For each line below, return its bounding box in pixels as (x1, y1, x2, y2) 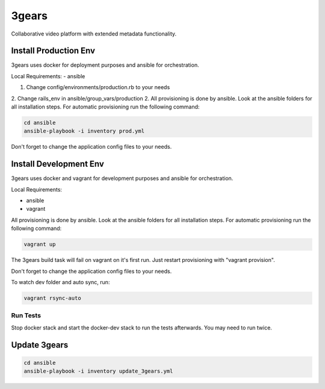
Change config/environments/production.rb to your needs (26, 84, 170, 91)
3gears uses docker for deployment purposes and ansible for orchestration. (11, 61, 199, 69)
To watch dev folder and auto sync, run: (11, 278, 110, 285)
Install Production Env (11, 46, 96, 56)
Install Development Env (11, 159, 105, 169)
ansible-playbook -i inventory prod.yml (23, 128, 144, 135)
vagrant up (23, 241, 56, 248)
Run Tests (11, 311, 42, 320)
